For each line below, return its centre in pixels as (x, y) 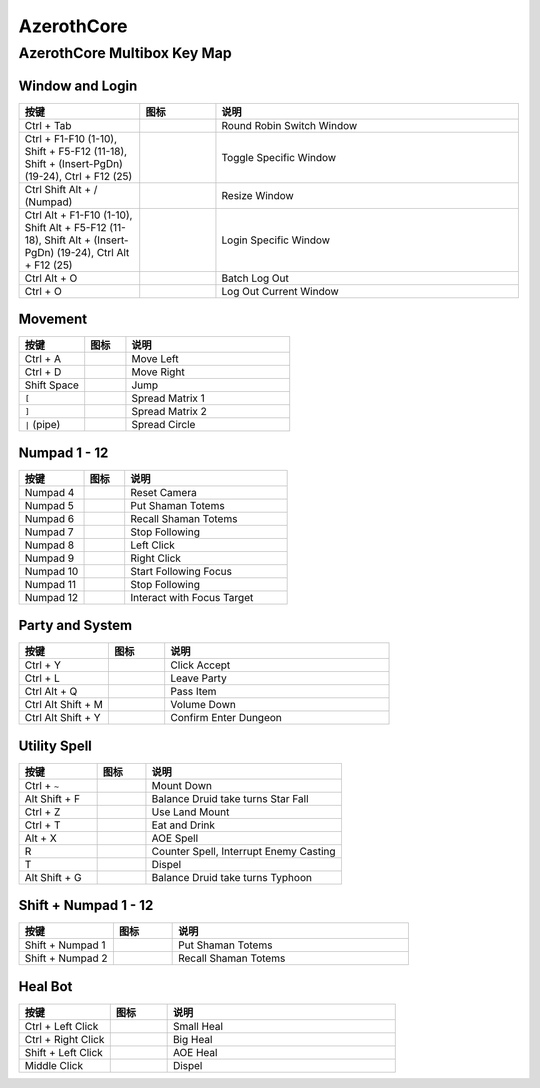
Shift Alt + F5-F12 (65, 227)
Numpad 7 (49, 532)
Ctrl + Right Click (64, 1039)
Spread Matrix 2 (169, 412)
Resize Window (257, 195)
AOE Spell (175, 838)
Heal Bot (45, 986)
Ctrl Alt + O (51, 278)
